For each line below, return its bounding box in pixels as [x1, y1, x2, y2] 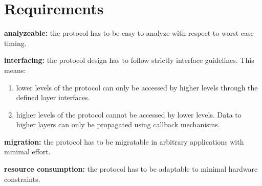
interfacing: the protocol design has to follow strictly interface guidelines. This [4, 55, 254, 65]
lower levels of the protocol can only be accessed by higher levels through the [16, 82, 258, 92]
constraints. [4, 173, 40, 184]
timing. [4, 37, 27, 48]
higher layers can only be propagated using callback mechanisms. [16, 119, 220, 130]
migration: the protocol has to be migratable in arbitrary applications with [4, 136, 244, 147]
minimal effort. [4, 146, 51, 157]
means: [4, 64, 26, 75]
